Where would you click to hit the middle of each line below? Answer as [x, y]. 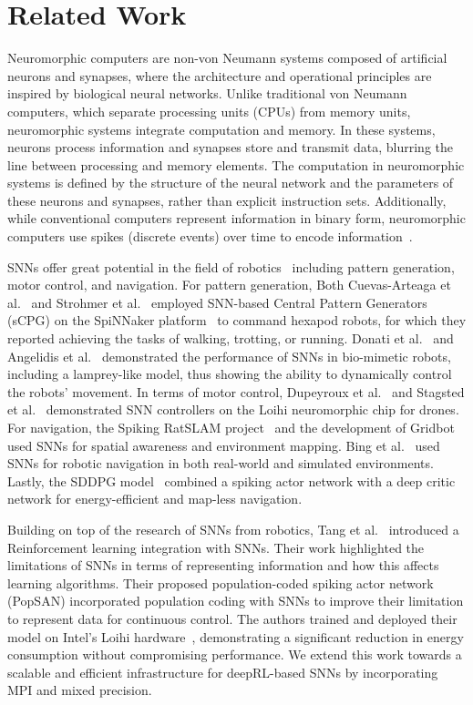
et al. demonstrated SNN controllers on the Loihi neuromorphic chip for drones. [233, 409]
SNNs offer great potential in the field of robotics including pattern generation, [231, 266]
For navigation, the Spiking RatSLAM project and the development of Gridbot [231, 427]
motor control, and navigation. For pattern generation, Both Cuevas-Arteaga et [229, 285]
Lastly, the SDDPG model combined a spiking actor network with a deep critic [231, 480]
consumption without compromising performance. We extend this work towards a [235, 654]
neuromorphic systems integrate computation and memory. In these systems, [221, 129]
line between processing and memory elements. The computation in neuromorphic [236, 164]
